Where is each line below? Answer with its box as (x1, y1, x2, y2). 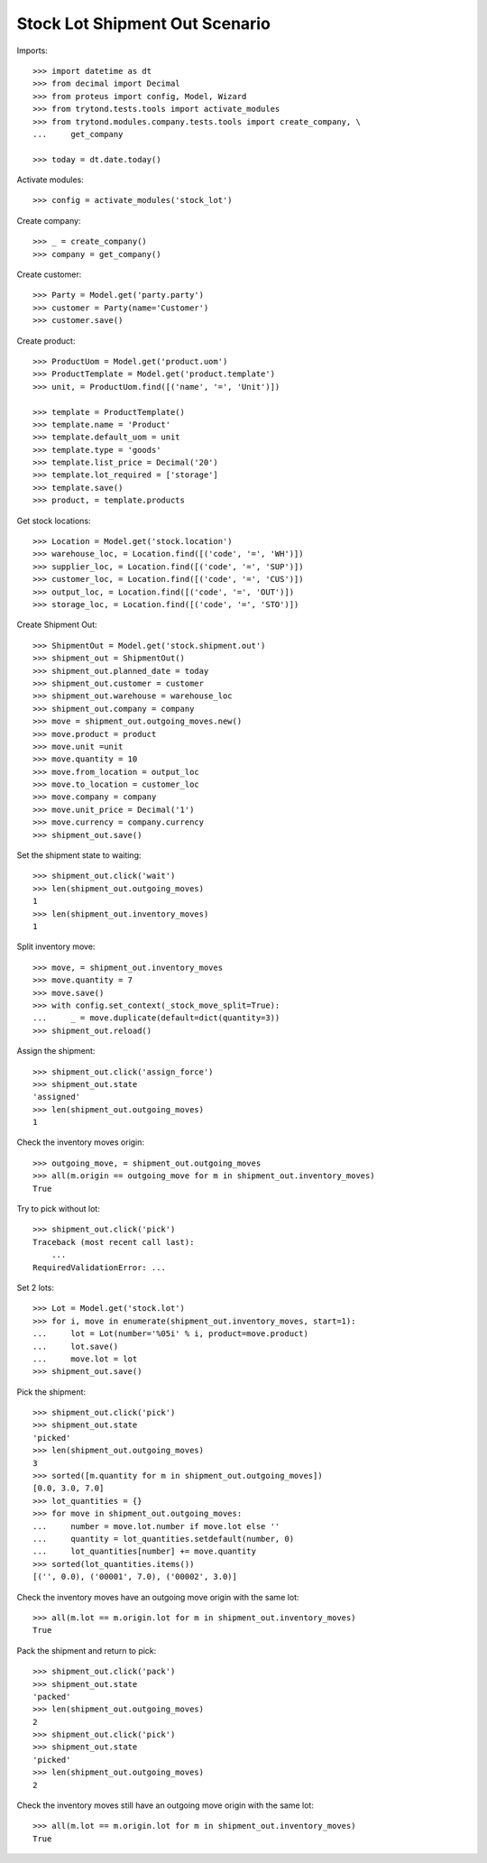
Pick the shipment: (16, 1386, 86, 1397)
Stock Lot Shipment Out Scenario (16, 14, 271, 33)
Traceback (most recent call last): (32, 1237, 195, 1247)
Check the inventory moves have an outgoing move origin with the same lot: (16, 1591, 299, 1602)
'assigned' (32, 1092, 81, 1102)
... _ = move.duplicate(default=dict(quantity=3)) (32, 1013, 280, 1023)
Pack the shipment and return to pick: (16, 1645, 157, 1655)
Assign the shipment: (16, 1046, 96, 1056)
